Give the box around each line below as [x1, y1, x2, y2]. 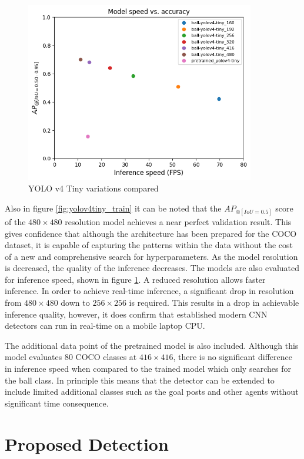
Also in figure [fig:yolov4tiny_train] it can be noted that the [5, 202, 222, 214]
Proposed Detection [5, 431, 169, 455]
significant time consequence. [5, 397, 109, 409]
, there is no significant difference [173, 351, 292, 363]
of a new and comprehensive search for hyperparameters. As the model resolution [5, 250, 298, 262]
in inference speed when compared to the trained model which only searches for [5, 362, 291, 375]
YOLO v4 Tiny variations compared [28, 182, 159, 194]
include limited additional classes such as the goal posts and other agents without [5, 385, 299, 398]
